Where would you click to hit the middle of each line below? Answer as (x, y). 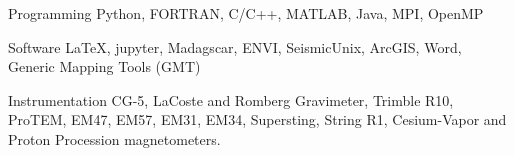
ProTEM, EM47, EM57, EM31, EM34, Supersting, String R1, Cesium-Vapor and (257, 119)
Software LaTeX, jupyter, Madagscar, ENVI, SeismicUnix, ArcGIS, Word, (235, 46)
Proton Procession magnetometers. (114, 138)
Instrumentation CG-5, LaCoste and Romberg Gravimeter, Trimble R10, (231, 99)
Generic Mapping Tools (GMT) (104, 66)
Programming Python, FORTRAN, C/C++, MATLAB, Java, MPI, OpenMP (246, 13)
